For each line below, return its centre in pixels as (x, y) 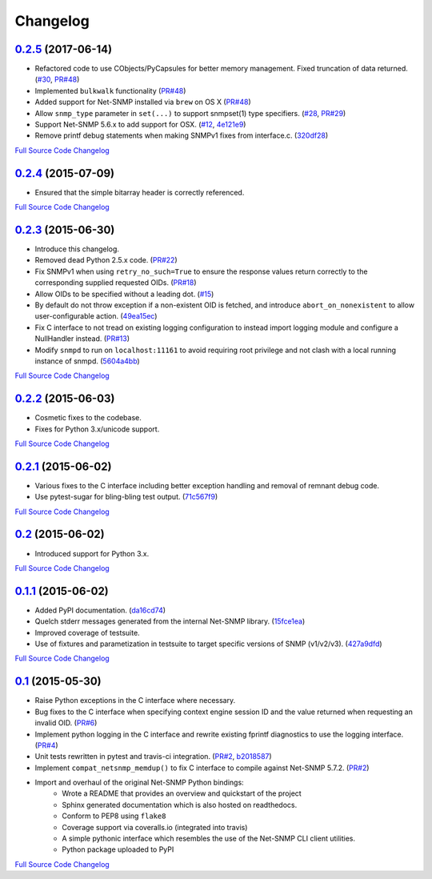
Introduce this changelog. (77, 249)
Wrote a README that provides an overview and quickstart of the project (182, 793)
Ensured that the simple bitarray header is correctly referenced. (140, 192)
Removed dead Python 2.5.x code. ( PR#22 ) (106, 260)
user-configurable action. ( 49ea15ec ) (96, 316)
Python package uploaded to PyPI (118, 849)
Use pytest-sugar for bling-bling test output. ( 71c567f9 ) (126, 497)
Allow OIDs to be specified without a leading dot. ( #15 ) (124, 294)
